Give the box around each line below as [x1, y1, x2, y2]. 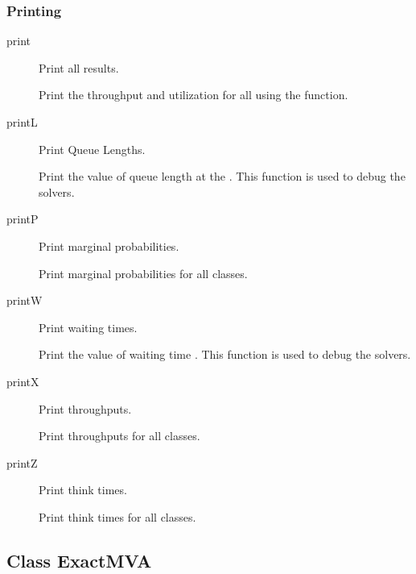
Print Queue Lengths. [39, 140, 146, 157]
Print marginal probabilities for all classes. [39, 264, 248, 281]
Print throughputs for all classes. [39, 427, 200, 444]
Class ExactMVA [6, 547, 152, 572]
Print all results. [39, 59, 119, 76]
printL [6, 114, 38, 130]
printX [6, 372, 39, 389]
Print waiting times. [39, 318, 138, 335]
